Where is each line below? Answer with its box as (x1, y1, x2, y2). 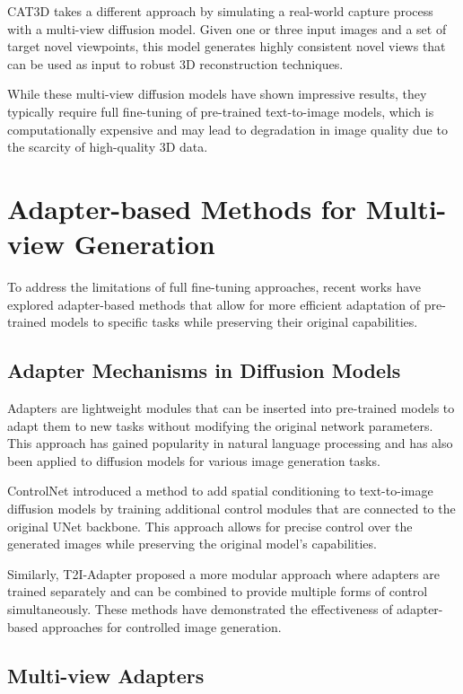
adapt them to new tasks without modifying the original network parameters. (7, 416, 433, 435)
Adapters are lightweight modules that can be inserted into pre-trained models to (7, 399, 455, 417)
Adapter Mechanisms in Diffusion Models (7, 356, 401, 384)
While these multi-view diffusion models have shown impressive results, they (7, 84, 427, 103)
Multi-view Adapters (7, 661, 205, 689)
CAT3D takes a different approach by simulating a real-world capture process (7, 2, 433, 20)
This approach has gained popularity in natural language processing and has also (7, 434, 453, 452)
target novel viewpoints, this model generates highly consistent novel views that (7, 37, 446, 56)
